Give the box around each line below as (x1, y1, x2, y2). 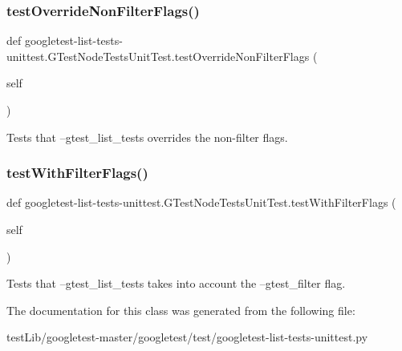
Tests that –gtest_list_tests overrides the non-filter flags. (6, 128, 288, 145)
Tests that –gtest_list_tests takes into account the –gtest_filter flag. (6, 275, 346, 292)
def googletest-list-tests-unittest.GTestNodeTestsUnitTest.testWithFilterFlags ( (6, 194, 396, 211)
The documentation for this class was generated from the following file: (6, 301, 355, 318)
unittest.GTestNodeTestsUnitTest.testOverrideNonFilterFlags (6, 47, 310, 64)
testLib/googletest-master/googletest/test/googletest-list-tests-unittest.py (6, 329, 368, 345)
